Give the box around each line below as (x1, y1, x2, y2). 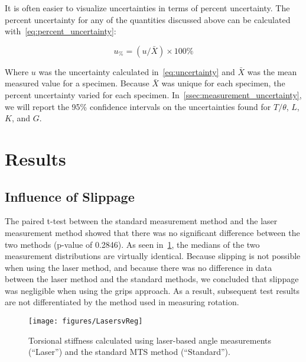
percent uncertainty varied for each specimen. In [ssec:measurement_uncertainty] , (5, 88, 302, 101)
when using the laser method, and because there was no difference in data (5, 261, 272, 273)
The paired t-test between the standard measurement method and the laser (5, 215, 278, 227)
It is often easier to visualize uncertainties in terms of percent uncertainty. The (5, 2, 290, 14)
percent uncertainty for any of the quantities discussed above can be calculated (5, 13, 291, 25)
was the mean (247, 65, 297, 77)
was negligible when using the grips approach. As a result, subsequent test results (5, 284, 300, 296)
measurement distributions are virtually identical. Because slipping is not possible (5, 250, 301, 262)
